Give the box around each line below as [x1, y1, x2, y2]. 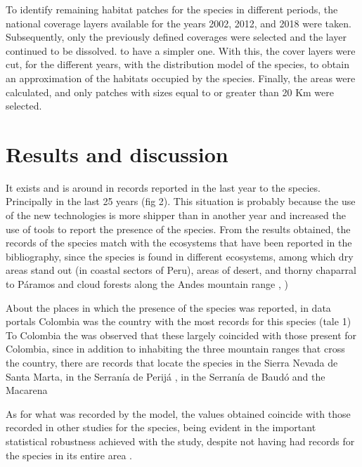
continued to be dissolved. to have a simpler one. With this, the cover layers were [6, 43, 356, 58]
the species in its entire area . [6, 447, 132, 462]
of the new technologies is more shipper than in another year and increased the [6, 208, 346, 223]
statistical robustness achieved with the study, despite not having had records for [6, 433, 355, 448]
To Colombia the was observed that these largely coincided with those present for [6, 327, 357, 342]
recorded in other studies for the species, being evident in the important [6, 420, 316, 435]
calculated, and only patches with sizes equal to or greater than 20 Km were [6, 84, 335, 99]
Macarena [6, 383, 48, 397]
